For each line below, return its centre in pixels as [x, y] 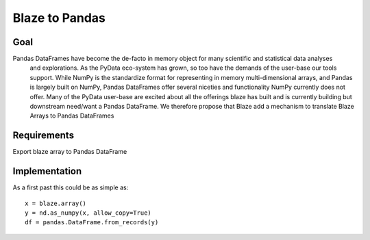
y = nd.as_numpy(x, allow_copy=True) [88, 213]
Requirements [44, 136]
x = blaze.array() [56, 203]
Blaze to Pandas [59, 18]
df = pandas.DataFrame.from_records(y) [92, 223]
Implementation [47, 171]
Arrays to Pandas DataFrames [72, 116]
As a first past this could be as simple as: [71, 187]
